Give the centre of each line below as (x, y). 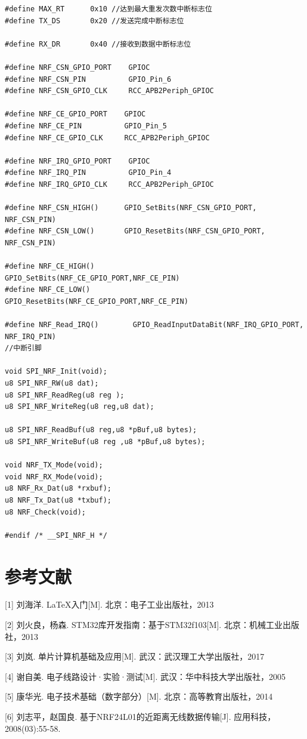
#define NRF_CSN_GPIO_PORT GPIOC (77, 67)
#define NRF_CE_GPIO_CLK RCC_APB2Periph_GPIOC (107, 138)
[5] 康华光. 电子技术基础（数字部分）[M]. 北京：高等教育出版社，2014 (139, 696)
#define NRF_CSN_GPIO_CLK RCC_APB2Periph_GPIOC (109, 91)
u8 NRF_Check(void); (46, 512)
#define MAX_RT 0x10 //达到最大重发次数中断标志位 (108, 9)
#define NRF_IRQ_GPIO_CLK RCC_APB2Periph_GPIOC (109, 184)
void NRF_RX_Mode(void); (54, 477)
